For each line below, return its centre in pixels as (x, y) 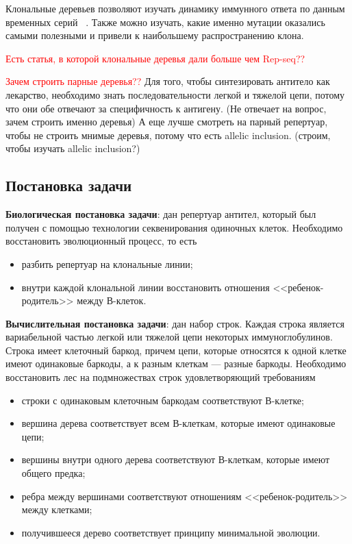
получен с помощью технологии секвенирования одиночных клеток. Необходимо (174, 227)
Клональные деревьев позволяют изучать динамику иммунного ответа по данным (175, 8)
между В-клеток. (112, 300)
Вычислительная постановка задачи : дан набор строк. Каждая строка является (175, 323)
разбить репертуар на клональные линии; (107, 263)
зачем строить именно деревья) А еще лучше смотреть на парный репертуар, (167, 122)
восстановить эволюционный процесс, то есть (101, 241)
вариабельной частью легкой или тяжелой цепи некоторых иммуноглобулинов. (169, 337)
